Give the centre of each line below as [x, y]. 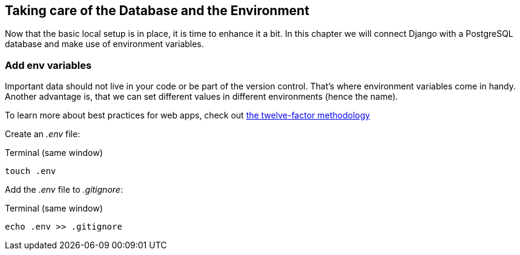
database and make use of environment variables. [104, 44]
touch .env [31, 171]
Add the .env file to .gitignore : [64, 190]
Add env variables [48, 65]
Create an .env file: [43, 134]
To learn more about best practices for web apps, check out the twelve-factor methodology [188, 115]
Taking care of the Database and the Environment [157, 11]
